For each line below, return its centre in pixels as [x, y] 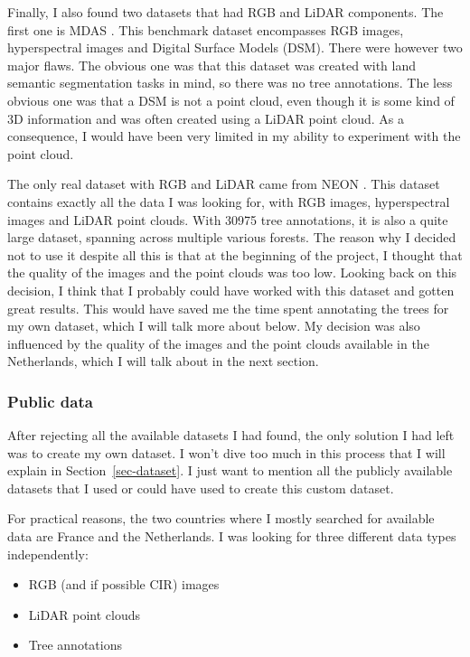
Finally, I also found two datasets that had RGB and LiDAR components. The [226, 12]
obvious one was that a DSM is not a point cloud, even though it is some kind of [231, 100]
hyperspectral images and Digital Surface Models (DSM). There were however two [235, 47]
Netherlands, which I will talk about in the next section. [163, 361]
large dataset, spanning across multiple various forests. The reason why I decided [232, 237]
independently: [48, 554]
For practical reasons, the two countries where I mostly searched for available [221, 518]
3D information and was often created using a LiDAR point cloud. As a [206, 118]
